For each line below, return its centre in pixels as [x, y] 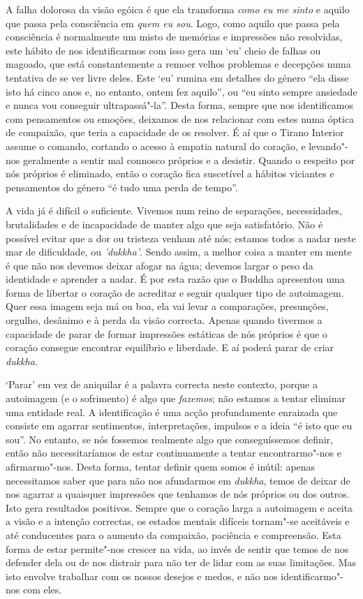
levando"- [328, 146]
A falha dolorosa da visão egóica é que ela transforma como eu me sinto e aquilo [178, 9]
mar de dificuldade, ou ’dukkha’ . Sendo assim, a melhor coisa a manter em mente [179, 252]
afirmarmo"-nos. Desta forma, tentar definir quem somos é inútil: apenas [161, 466]
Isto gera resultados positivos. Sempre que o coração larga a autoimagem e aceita [179, 507]
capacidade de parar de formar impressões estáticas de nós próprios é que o [166, 333]
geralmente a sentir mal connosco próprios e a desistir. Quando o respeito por [189, 160]
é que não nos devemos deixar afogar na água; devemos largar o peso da [160, 265]
